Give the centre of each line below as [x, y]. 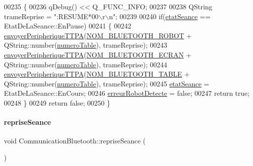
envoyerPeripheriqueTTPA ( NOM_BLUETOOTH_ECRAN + [98, 54]
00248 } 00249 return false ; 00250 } [57, 102]
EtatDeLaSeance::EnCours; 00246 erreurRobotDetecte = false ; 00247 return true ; [127, 93]
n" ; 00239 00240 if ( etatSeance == [160, 16]
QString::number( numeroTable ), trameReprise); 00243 [86, 45]
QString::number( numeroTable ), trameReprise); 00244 [86, 64]
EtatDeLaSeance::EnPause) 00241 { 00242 [68, 26]
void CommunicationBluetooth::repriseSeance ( [75, 141]
